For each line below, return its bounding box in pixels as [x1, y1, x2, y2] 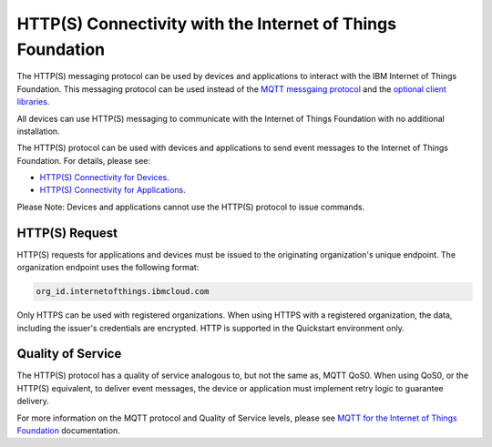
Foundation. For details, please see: [16, 155, 150, 166]
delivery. [16, 396, 50, 407]
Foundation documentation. [16, 424, 120, 436]
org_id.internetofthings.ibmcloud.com [36, 287, 210, 297]
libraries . [16, 97, 50, 107]
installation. [16, 126, 60, 137]
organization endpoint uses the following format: [16, 262, 200, 273]
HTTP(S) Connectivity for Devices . [39, 172, 169, 183]
